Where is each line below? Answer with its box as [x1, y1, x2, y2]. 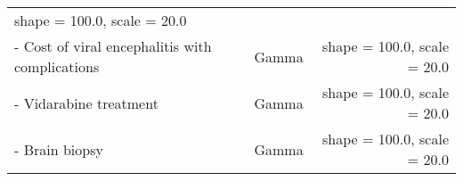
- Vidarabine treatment [14, 92, 158, 113]
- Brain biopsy [14, 138, 103, 160]
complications [14, 56, 100, 77]
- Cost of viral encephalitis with [14, 36, 212, 56]
